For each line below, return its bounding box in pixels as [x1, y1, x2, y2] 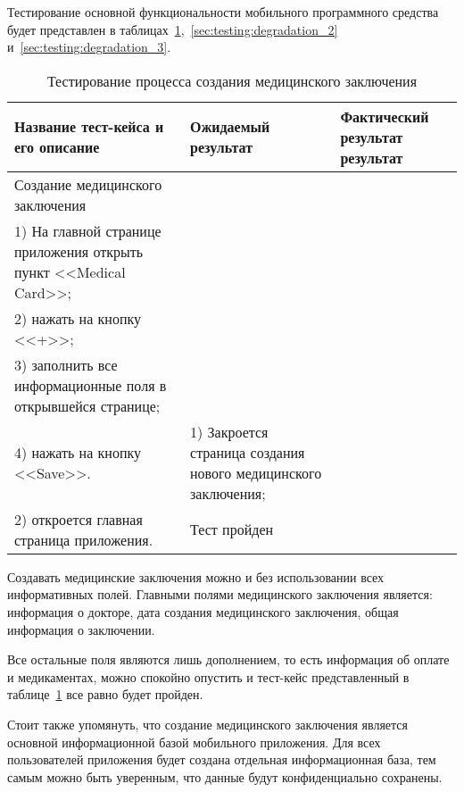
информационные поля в [14, 374, 167, 396]
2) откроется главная [14, 508, 143, 529]
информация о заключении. [7, 620, 155, 638]
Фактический [340, 105, 429, 127]
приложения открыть [14, 240, 144, 262]
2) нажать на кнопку [14, 307, 142, 329]
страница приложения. [14, 529, 153, 550]
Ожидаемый [190, 116, 270, 138]
